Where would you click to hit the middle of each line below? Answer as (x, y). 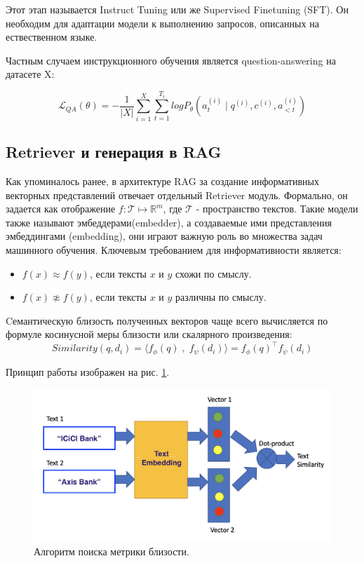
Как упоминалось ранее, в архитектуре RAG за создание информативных (162, 181)
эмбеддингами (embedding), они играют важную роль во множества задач (164, 236)
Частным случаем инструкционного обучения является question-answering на (171, 60)
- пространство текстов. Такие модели (277, 209)
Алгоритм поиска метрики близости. (112, 551)
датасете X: (30, 74)
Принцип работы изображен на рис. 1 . (88, 371)
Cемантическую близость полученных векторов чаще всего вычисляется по (167, 320)
